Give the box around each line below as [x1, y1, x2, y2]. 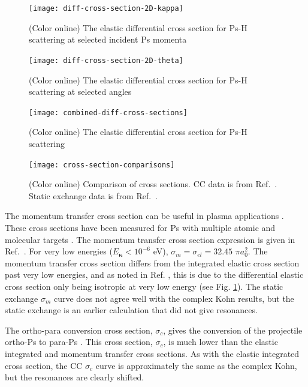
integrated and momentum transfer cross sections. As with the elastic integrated [5, 347, 300, 359]
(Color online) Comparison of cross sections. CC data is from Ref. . [29, 178, 277, 190]
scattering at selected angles [29, 85, 132, 98]
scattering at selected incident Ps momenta [29, 33, 187, 46]
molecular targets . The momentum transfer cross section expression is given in [5, 233, 295, 245]
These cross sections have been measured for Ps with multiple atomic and [5, 221, 276, 233]
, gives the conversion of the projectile [163, 323, 303, 336]
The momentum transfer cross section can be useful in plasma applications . [5, 209, 284, 222]
